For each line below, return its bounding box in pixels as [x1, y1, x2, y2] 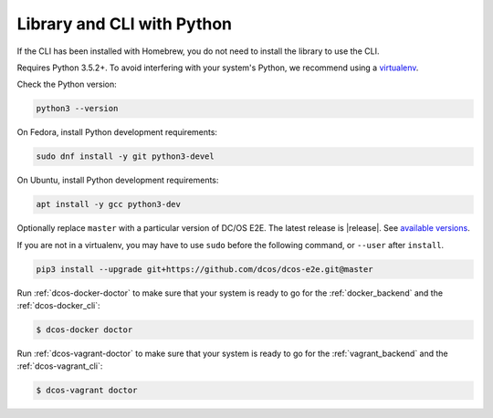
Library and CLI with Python [16, 14, 233, 34]
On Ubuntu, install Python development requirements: [16, 174, 219, 186]
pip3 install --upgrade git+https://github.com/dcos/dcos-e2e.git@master [36, 264, 373, 274]
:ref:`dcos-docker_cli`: [16, 299, 100, 310]
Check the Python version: [16, 78, 118, 90]
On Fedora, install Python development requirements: [16, 127, 218, 138]
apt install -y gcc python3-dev [36, 199, 182, 210]
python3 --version [36, 103, 119, 114]
